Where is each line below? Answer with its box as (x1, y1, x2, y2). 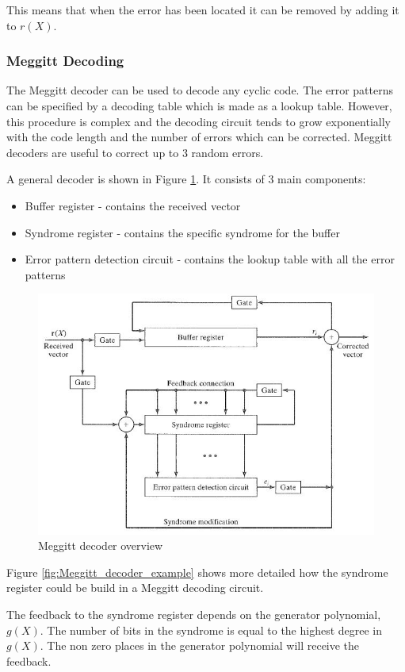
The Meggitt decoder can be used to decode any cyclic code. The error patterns (6, 82, 393, 98)
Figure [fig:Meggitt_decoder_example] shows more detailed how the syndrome (6, 563, 388, 580)
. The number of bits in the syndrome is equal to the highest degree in (40, 621, 383, 638)
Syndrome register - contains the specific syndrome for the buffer (25, 224, 340, 240)
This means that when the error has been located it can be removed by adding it (6, 2, 399, 17)
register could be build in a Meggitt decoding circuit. (6, 579, 264, 596)
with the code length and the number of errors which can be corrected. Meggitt (6, 129, 392, 145)
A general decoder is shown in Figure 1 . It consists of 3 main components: (6, 171, 366, 187)
